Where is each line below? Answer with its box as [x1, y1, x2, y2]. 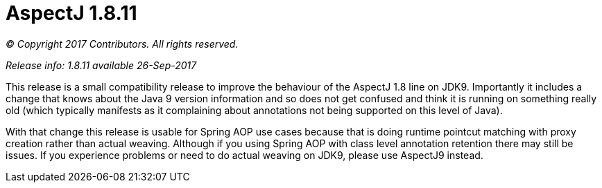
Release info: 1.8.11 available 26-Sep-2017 [6, 59, 197, 71]
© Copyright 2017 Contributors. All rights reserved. [6, 37, 239, 50]
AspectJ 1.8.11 [6, 1, 137, 25]
